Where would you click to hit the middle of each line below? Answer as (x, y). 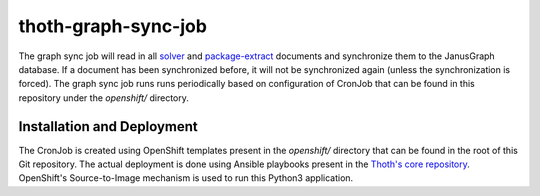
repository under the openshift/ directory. (104, 97)
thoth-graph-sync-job (112, 26)
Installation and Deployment (108, 126)
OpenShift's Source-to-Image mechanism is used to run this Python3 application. (186, 178)
